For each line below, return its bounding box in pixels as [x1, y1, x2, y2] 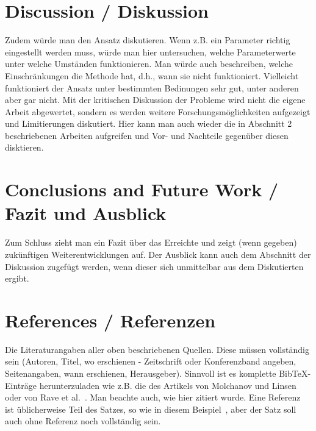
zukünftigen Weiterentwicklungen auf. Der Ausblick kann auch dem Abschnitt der [5, 248, 311, 260]
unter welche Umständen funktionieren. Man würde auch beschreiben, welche [5, 57, 293, 70]
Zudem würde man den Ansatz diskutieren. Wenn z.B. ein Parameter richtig [5, 34, 290, 46]
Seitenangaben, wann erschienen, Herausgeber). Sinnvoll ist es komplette [5, 367, 276, 380]
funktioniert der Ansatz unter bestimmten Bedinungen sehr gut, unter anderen [5, 81, 299, 94]
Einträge [5, 379, 37, 391]
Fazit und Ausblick [5, 201, 167, 226]
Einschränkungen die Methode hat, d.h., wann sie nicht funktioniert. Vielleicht [5, 69, 299, 82]
